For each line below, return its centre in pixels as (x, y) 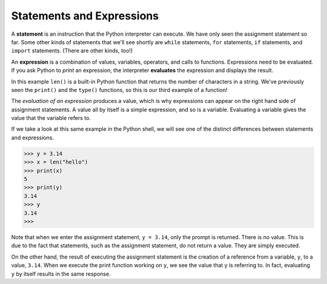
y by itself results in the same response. (61, 274)
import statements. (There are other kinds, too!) (72, 51)
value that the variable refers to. (51, 118)
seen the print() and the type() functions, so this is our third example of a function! (119, 90)
